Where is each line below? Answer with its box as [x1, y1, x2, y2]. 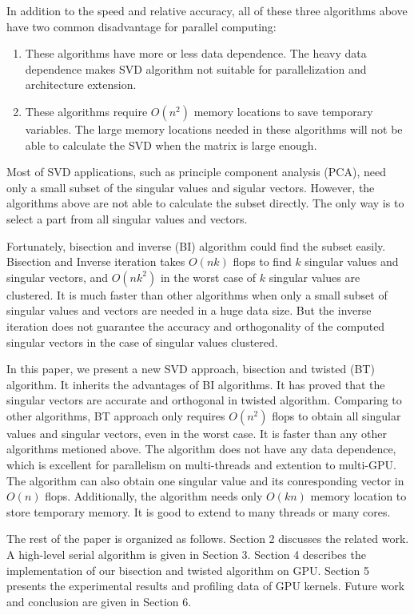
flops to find [233, 253, 292, 270]
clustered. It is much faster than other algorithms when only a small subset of [6, 286, 388, 303]
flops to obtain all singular [272, 407, 401, 424]
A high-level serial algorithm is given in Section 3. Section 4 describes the [6, 546, 366, 563]
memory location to [310, 488, 407, 504]
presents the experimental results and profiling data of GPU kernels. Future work [6, 577, 405, 594]
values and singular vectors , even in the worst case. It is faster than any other [6, 424, 387, 441]
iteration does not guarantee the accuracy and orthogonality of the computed [6, 317, 385, 334]
